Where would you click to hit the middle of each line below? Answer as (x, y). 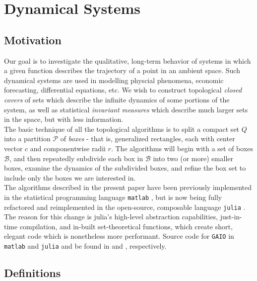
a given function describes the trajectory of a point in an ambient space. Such (122, 70)
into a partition (27, 139)
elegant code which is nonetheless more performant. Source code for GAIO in (119, 236)
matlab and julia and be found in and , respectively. (85, 246)
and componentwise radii (68, 148)
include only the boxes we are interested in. (70, 177)
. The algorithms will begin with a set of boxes (182, 148)
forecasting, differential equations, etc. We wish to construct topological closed (123, 90)
